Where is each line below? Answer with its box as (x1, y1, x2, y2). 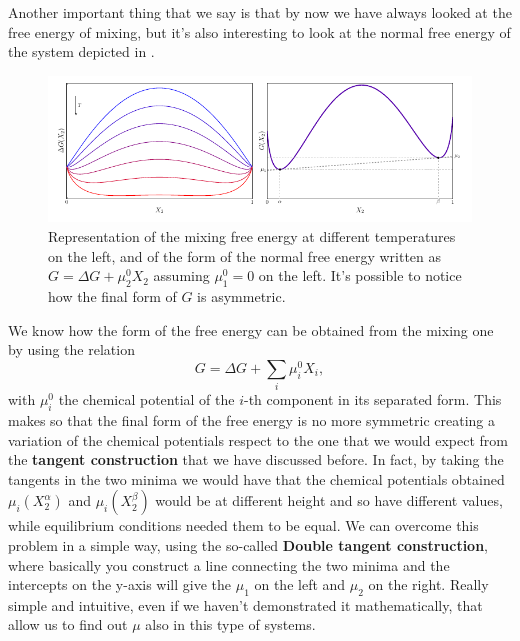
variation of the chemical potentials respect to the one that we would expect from (8, 429, 508, 450)
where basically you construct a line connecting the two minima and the (8, 554, 450, 575)
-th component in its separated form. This (243, 389, 502, 410)
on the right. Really (368, 574, 489, 595)
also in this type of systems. (145, 614, 316, 635)
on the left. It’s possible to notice (258, 265, 462, 286)
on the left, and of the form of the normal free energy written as (48, 245, 442, 266)
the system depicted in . (8, 41, 155, 62)
